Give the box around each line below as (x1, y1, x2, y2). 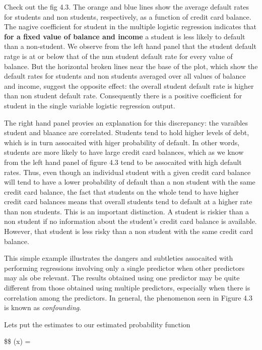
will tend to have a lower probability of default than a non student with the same (4, 177, 255, 187)
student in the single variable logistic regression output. (4, 100, 175, 110)
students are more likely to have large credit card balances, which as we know (4, 147, 244, 157)
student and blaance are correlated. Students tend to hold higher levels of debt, (4, 127, 249, 138)
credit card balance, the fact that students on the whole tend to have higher (4, 186, 239, 197)
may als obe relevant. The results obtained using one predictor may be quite (4, 272, 240, 283)
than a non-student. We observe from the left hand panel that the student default (4, 41, 256, 51)
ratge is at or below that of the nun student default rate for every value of (4, 50, 233, 61)
